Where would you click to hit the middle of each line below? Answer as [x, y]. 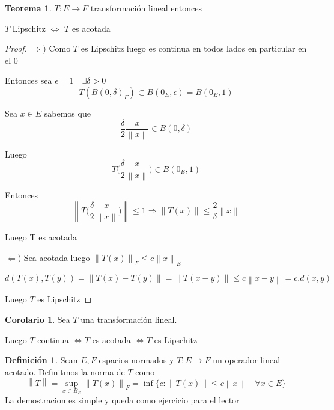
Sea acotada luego [57, 257]
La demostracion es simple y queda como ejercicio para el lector [122, 400]
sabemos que [67, 113]
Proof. [16, 48]
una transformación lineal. [129, 319]
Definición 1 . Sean [41, 360]
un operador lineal [247, 360]
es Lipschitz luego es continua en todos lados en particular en [194, 48]
